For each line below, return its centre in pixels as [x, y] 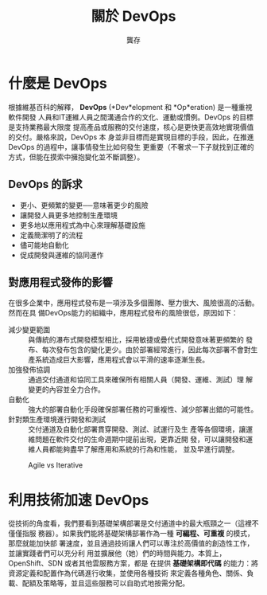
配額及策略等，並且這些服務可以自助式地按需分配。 [105, 583]
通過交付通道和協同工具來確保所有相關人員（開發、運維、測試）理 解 [140, 380]
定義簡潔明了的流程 [51, 235]
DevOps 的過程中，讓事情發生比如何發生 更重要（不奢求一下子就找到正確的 [131, 147]
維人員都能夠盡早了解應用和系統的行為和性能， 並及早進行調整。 [133, 449]
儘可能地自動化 [44, 245]
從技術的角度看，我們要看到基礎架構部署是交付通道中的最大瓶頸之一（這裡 [130, 523]
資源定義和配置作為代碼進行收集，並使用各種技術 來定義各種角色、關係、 [128, 573]
